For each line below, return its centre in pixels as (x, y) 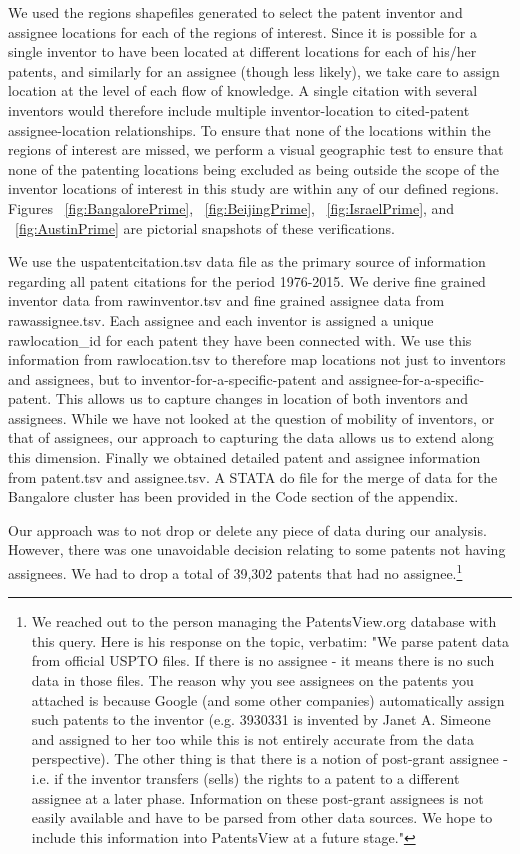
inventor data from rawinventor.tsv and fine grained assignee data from (226, 300)
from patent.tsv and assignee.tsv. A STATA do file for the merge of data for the (253, 476)
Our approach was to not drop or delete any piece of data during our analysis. (247, 529)
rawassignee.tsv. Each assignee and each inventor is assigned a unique (221, 319)
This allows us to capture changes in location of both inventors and (262, 398)
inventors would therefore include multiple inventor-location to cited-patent (239, 109)
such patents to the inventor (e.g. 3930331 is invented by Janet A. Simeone (261, 719)
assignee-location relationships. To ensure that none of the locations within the (249, 129)
